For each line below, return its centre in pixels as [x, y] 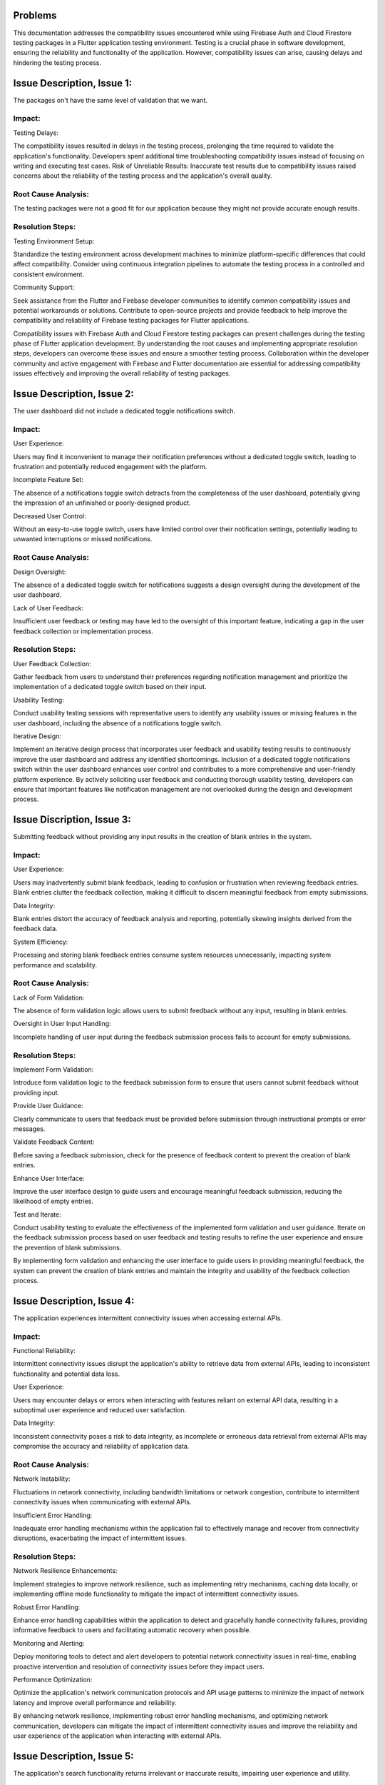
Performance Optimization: [53, 1679]
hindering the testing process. [57, 62]
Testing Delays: [36, 133]
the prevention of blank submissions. [67, 1247]
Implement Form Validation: [53, 1069]
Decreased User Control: [50, 516]
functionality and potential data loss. [67, 1374]
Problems [35, 15]
